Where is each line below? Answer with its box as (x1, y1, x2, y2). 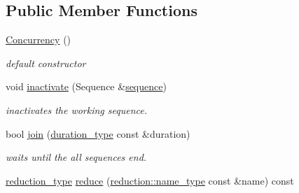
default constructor (6, 55, 86, 70)
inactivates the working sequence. (6, 102, 147, 117)
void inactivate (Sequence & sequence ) (6, 79, 167, 94)
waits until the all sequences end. (6, 150, 147, 164)
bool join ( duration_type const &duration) (6, 126, 190, 141)
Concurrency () (6, 32, 71, 47)
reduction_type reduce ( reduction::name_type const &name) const (6, 173, 294, 187)
